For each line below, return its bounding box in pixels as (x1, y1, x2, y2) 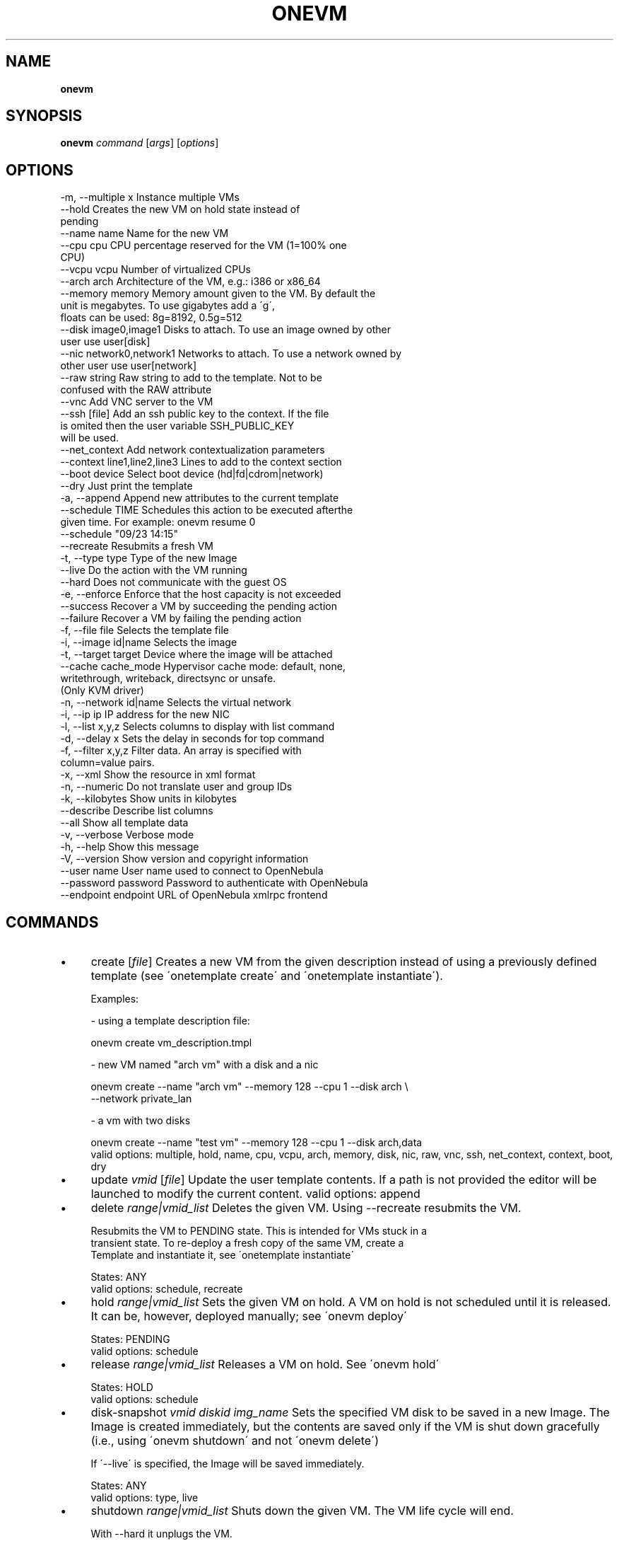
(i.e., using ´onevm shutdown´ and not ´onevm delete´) (90, 1433, 379, 1448)
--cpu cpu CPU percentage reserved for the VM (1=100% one (60, 239, 347, 252)
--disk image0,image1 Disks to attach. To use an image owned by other (60, 323, 391, 336)
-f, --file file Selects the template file (60, 624, 229, 637)
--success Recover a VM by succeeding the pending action (60, 600, 337, 613)
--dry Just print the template (60, 480, 193, 492)
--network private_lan (90, 1092, 192, 1105)
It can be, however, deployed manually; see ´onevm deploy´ (90, 1309, 408, 1324)
